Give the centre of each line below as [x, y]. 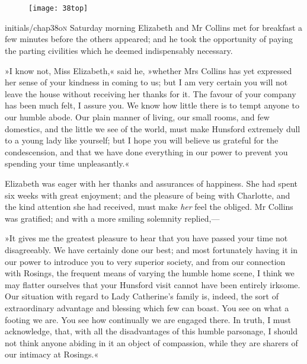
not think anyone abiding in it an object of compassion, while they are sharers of [151, 342]
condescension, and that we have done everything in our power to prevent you [146, 151]
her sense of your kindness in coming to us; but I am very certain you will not [146, 82]
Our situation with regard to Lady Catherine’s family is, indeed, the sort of [142, 296]
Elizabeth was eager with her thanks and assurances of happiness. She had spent [151, 183]
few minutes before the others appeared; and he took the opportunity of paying [149, 39]
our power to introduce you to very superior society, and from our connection [145, 261]
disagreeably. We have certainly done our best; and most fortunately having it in [151, 249]
